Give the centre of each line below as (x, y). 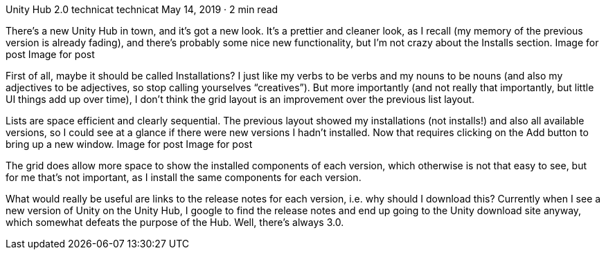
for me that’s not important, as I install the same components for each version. (184, 177)
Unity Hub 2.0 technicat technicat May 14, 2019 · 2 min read (142, 9)
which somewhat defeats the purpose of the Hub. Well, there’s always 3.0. (175, 222)
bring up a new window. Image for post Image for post (129, 144)
